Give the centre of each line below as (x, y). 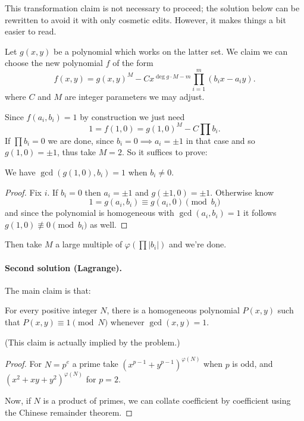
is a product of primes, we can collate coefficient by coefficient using (167, 400)
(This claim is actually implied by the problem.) (93, 342)
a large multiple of (89, 244)
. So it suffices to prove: (164, 152)
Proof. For (23, 364)
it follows (260, 213)
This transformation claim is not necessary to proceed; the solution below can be (152, 8)
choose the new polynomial (54, 63)
